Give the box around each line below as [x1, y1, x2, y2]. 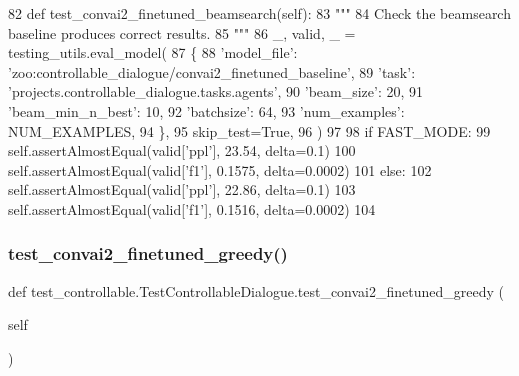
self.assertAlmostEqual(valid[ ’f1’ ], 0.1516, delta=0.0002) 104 [8, 198, 376, 219]
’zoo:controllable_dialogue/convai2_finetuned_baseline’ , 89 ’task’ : [8, 61, 416, 82]
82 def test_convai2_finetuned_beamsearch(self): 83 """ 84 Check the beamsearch [8, 3, 511, 23]
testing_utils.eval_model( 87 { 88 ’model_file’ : [8, 42, 298, 63]
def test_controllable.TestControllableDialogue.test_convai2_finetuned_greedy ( [8, 280, 505, 301]
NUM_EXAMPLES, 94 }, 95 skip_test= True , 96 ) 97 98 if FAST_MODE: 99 [8, 120, 491, 141]
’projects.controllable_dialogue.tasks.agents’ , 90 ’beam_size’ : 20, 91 [8, 81, 424, 102]
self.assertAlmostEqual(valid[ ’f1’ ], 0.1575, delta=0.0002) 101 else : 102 [8, 159, 432, 180]
